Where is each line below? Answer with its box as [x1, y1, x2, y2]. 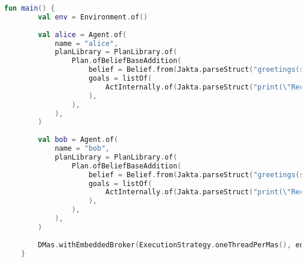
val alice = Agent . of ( [38, 30, 127, 39]
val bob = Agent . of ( [38, 135, 119, 144]
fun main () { [4, 4, 55, 12]
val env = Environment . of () [38, 12, 148, 21]
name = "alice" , [54, 39, 119, 48]
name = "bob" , [54, 144, 110, 152]
